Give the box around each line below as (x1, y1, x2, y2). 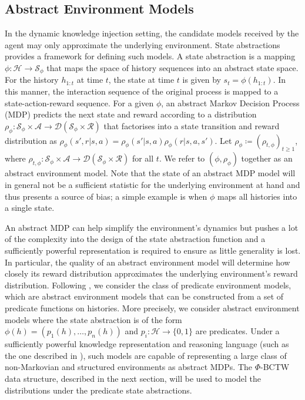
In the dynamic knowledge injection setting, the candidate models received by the (5, 27, 299, 39)
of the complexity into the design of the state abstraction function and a (5, 233, 266, 245)
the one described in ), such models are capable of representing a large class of (5, 349, 287, 361)
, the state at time (108, 73, 175, 86)
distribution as (5, 134, 57, 146)
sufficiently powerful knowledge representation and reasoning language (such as (5, 338, 289, 350)
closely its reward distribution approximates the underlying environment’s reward (5, 267, 298, 280)
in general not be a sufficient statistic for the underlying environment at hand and (5, 179, 300, 190)
